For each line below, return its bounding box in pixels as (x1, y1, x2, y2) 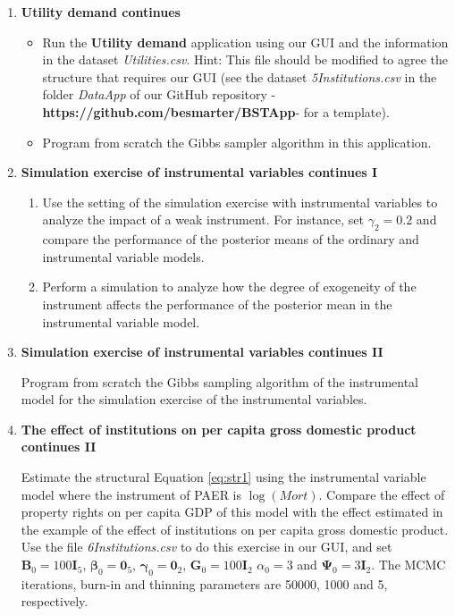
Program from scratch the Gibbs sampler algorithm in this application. (42, 132, 432, 151)
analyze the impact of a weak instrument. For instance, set (42, 210, 365, 229)
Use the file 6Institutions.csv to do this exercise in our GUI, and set (21, 537, 392, 556)
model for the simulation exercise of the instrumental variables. (21, 390, 367, 409)
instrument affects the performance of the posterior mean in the (42, 294, 392, 313)
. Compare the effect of (318, 485, 445, 503)
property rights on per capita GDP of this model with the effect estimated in (21, 502, 443, 521)
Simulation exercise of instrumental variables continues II (21, 342, 383, 361)
